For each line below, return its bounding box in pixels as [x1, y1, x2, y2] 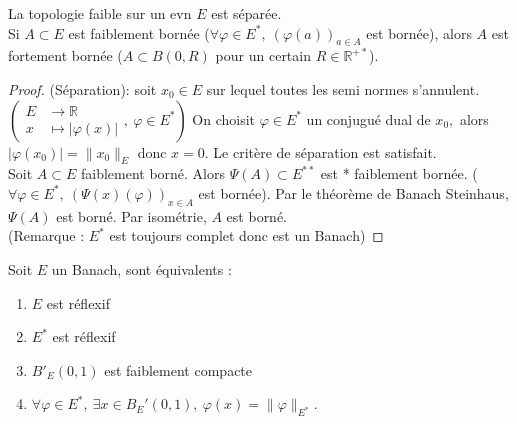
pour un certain [215, 45, 311, 66]
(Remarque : [8, 225, 85, 246]
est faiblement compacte [104, 359, 253, 380]
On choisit [192, 108, 255, 129]
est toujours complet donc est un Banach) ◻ [109, 225, 384, 246]
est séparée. [211, 3, 282, 23]
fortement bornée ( [8, 45, 123, 66]
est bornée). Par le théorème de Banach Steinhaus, [198, 182, 509, 203]
